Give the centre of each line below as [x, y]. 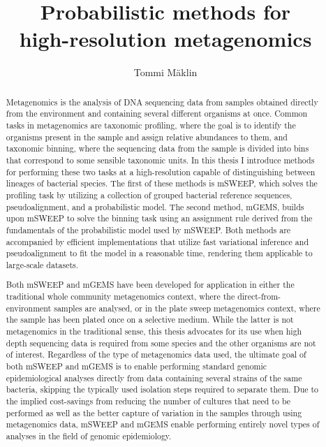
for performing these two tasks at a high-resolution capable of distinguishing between [161, 171]
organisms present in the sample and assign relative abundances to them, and [147, 137]
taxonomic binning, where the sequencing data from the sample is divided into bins [157, 148]
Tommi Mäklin [165, 72]
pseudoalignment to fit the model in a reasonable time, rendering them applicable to [159, 253]
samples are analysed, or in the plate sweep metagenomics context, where [187, 308]
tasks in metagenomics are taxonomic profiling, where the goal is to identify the [151, 125]
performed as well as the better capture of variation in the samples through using [154, 412]
